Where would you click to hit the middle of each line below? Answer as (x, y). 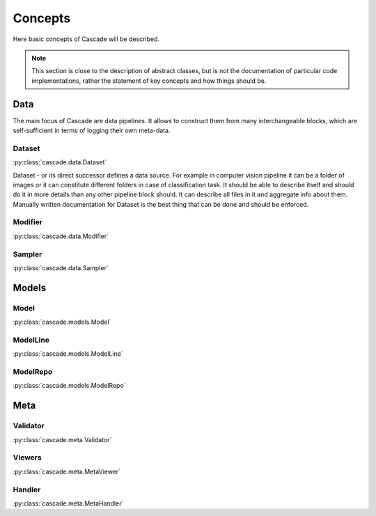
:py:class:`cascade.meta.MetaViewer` (67, 471)
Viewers (27, 458)
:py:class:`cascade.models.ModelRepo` (69, 386)
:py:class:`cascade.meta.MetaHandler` (68, 503)
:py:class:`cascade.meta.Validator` (62, 439)
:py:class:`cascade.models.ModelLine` (68, 354)
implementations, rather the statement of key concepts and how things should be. (149, 81)
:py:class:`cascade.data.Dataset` (60, 162)
